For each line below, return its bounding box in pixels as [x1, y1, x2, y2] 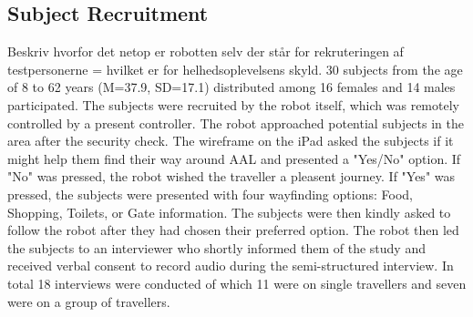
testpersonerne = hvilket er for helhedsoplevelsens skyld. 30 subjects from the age [7, 59, 463, 78]
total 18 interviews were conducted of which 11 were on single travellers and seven [7, 273, 467, 292]
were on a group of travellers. [7, 291, 170, 311]
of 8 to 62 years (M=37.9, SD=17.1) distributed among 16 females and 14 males [7, 77, 456, 97]
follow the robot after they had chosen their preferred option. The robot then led [7, 220, 459, 240]
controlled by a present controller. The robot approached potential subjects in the [7, 113, 464, 132]
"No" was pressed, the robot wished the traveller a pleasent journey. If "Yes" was [7, 167, 456, 186]
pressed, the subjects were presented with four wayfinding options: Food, [7, 184, 413, 203]
